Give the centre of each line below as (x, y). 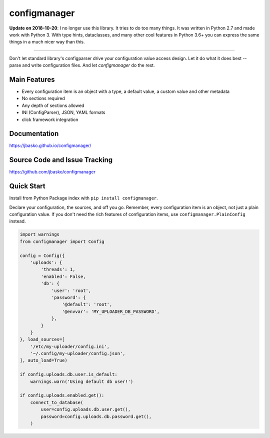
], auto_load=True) (43, 360)
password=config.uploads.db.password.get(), (96, 416)
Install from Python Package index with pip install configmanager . (84, 198)
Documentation (34, 134)
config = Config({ (42, 255)
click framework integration (50, 119)
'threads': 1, (58, 269)
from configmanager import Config (62, 241)
